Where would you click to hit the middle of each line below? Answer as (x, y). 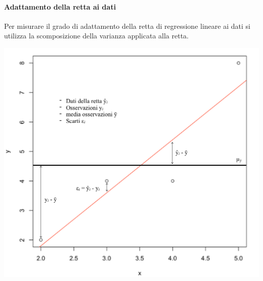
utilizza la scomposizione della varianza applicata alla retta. (97, 36)
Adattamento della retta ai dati (60, 6)
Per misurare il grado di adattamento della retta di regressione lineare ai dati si (127, 26)
